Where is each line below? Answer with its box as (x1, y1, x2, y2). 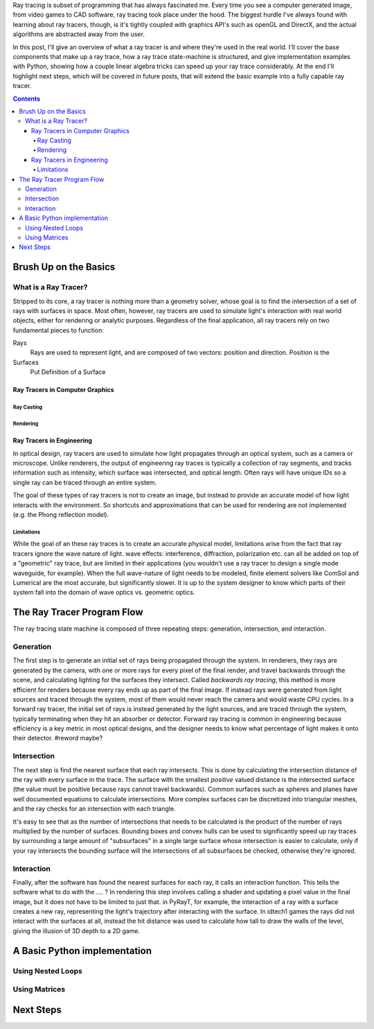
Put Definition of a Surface (30, 368, 106, 376)
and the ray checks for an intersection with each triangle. (12, 805, 176, 813)
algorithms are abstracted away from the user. (12, 30, 145, 38)
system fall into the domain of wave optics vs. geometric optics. (12, 588, 195, 597)
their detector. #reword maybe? (12, 734, 103, 742)
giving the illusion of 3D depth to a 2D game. (12, 926, 141, 935)
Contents (12, 94, 41, 103)
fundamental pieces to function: (12, 326, 104, 334)
